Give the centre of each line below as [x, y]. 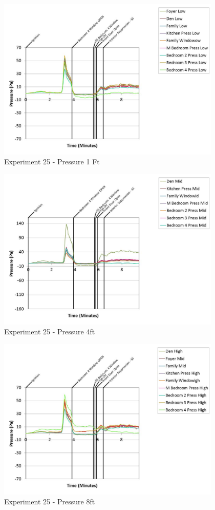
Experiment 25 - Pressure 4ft [50, 332]
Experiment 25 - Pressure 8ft [50, 502]
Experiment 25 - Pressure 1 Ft [52, 162]
